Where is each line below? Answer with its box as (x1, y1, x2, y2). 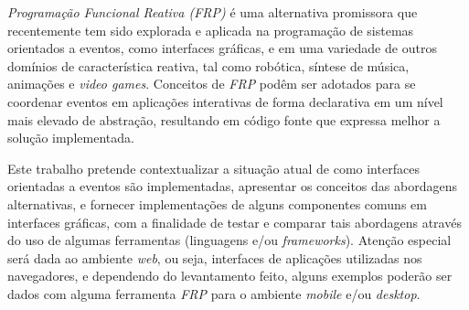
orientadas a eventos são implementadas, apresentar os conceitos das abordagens (7, 176, 457, 196)
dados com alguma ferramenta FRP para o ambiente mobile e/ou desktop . (7, 283, 421, 303)
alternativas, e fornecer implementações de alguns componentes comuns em (7, 194, 427, 213)
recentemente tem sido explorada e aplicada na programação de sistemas (7, 20, 414, 39)
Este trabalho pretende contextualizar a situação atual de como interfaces (7, 158, 420, 177)
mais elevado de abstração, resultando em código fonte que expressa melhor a (7, 110, 441, 129)
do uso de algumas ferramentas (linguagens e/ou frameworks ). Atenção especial (7, 230, 452, 250)
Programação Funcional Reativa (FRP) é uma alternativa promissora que (7, 3, 418, 21)
